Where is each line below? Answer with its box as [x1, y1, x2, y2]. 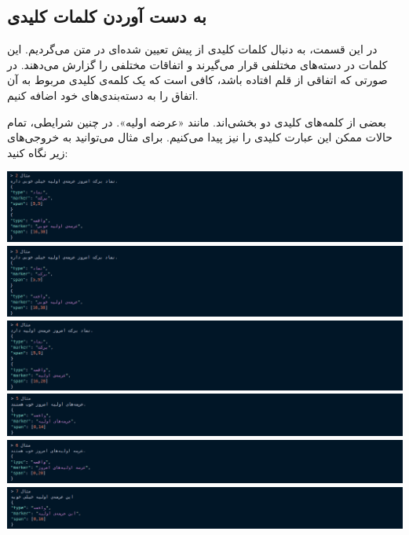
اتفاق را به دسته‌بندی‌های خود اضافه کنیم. [7, 86, 199, 103]
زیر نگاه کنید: [7, 144, 68, 160]
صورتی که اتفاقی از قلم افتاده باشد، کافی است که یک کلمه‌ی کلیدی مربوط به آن [7, 71, 388, 88]
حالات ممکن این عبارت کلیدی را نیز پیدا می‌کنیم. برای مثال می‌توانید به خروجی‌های [7, 129, 393, 145]
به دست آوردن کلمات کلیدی [7, 4, 206, 28]
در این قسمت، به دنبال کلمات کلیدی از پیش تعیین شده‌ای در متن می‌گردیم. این [7, 41, 378, 57]
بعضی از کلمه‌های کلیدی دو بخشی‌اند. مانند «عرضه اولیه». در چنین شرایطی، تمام [7, 113, 386, 130]
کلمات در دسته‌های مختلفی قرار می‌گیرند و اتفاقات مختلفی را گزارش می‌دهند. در [7, 56, 388, 72]
